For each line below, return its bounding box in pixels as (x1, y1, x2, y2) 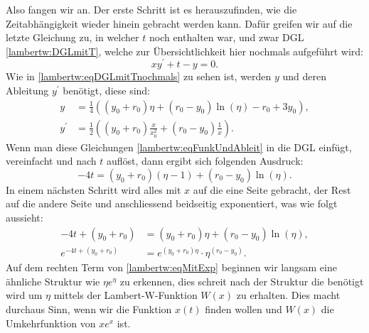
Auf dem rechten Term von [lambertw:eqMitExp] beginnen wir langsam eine (6, 260, 337, 275)
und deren (282, 69, 327, 84)
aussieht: (6, 210, 43, 225)
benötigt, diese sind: (63, 83, 151, 98)
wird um (6, 288, 43, 302)
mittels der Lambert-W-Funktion (53, 288, 198, 302)
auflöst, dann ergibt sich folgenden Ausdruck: (107, 153, 304, 168)
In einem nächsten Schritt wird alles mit (6, 182, 181, 197)
